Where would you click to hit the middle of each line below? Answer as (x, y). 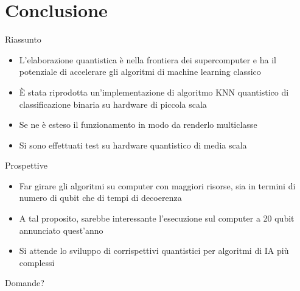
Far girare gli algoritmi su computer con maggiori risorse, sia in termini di (157, 185)
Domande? (25, 283)
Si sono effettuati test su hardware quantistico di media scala (133, 145)
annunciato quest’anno (61, 230)
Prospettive (26, 165)
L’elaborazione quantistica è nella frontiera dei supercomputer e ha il (148, 59)
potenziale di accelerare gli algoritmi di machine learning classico (140, 72)
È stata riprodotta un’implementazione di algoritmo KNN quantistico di (154, 92)
